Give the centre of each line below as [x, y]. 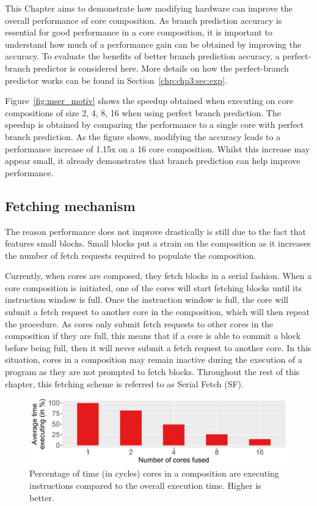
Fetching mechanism [70, 205]
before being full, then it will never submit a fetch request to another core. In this [158, 347]
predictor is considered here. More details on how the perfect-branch [161, 68]
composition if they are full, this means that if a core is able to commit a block [153, 336]
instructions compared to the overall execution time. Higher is [145, 485]
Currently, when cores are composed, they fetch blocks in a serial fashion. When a [158, 276]
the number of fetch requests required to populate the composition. [131, 255]
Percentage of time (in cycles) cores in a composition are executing [154, 473]
